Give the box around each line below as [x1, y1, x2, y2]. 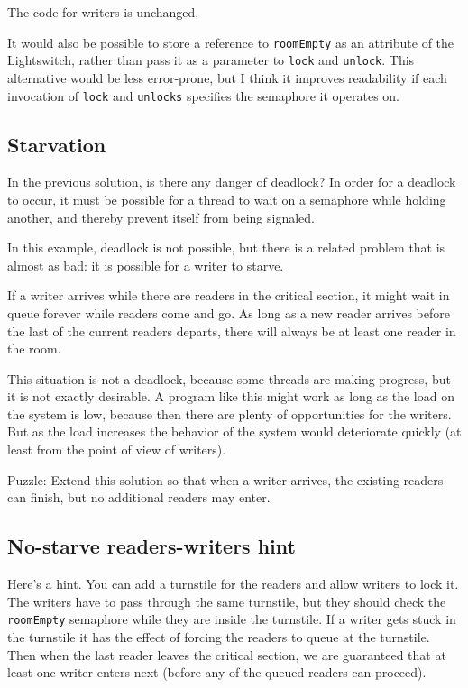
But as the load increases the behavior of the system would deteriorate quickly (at [7, 422, 462, 441]
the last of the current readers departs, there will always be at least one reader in [7, 321, 456, 340]
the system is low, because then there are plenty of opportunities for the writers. [7, 404, 452, 423]
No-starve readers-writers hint [7, 532, 296, 560]
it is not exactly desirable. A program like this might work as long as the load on [7, 387, 454, 406]
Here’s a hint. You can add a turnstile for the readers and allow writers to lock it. [7, 574, 459, 593]
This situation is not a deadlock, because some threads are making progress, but [7, 369, 451, 388]
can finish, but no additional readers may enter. [7, 488, 271, 507]
